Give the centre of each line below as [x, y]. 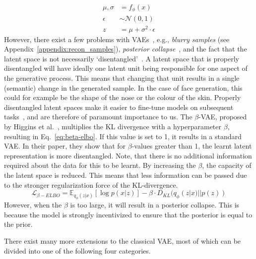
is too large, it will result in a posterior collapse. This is [155, 205]
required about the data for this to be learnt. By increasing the [100, 165]
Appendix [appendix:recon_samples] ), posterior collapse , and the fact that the [126, 49]
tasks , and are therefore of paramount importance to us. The [98, 117]
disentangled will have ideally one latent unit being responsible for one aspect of [126, 68]
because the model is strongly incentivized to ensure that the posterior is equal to [128, 214]
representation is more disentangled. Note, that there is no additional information [128, 155]
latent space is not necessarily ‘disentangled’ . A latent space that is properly [122, 58]
